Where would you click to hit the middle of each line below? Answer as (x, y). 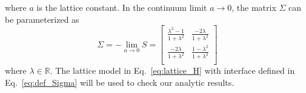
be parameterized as (42, 19)
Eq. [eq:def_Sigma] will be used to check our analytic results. (120, 82)
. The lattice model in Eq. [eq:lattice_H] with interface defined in (172, 70)
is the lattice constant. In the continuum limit (122, 7)
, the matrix (254, 7)
